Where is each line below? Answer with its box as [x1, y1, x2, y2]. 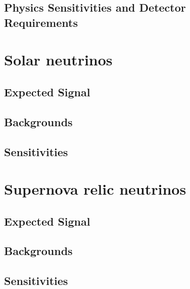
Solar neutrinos [4, 49, 113, 70]
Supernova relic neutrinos [4, 178, 186, 199]
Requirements [4, 14, 78, 30]
